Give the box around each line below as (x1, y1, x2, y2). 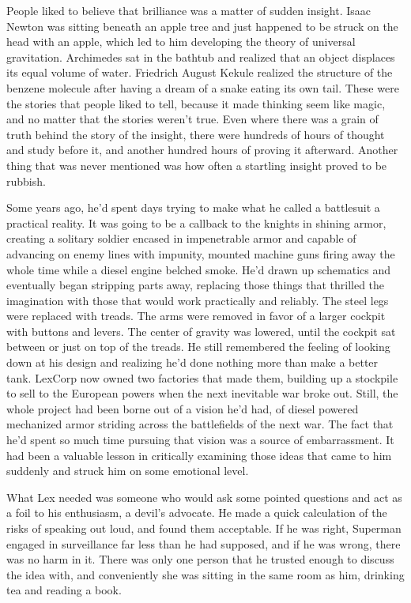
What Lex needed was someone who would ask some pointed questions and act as (6, 488, 402, 505)
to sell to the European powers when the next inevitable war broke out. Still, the (6, 385, 398, 401)
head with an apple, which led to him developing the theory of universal (6, 33, 356, 50)
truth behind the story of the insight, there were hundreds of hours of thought (6, 126, 385, 142)
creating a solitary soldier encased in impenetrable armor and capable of (6, 230, 356, 247)
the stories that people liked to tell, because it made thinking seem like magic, (6, 95, 386, 111)
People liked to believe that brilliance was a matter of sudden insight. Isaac (6, 2, 371, 18)
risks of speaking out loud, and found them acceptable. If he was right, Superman (6, 520, 402, 536)
